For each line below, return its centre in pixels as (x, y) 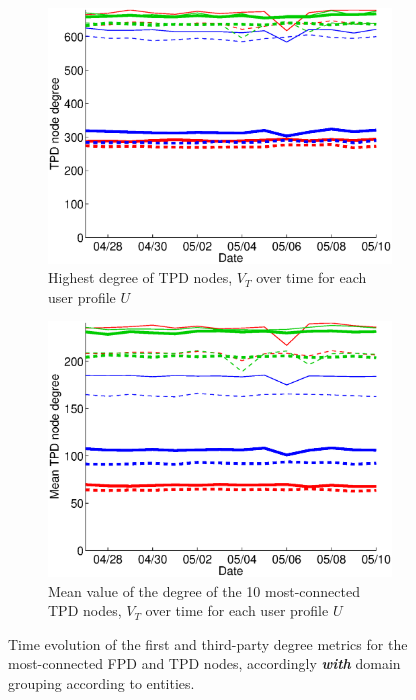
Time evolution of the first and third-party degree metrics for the (208, 643)
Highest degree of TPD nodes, (140, 277)
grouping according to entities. (101, 683)
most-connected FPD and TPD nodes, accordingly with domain (204, 663)
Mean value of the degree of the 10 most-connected (204, 590)
